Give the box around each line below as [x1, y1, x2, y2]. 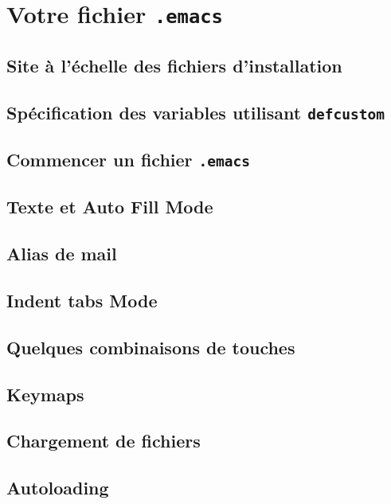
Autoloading [6, 475, 109, 500]
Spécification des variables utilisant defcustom [6, 100, 385, 124]
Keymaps [6, 381, 84, 406]
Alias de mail [6, 241, 117, 266]
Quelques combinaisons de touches [6, 334, 295, 359]
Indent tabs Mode [6, 287, 158, 312]
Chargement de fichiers [6, 428, 201, 453]
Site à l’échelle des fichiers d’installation [6, 53, 342, 77]
